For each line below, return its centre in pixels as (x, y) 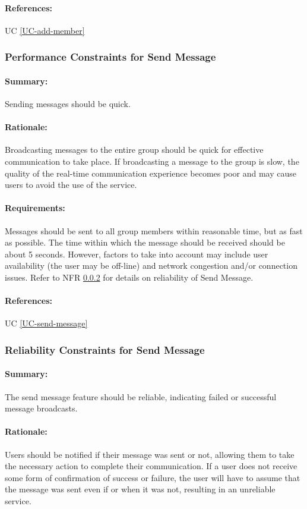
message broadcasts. (41, 408)
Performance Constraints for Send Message (110, 57)
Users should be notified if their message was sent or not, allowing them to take (150, 454)
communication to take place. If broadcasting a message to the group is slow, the (152, 161)
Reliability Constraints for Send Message (105, 349)
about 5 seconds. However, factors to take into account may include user (137, 254)
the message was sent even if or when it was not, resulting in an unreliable (140, 489)
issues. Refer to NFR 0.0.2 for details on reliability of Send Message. (129, 277)
